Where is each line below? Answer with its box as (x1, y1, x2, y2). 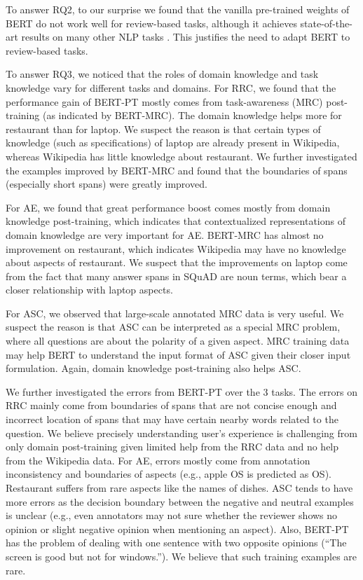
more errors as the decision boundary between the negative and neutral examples (6, 494, 354, 509)
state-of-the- (300, 15, 352, 30)
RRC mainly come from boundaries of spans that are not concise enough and (6, 398, 337, 413)
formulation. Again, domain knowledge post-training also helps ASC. (6, 361, 301, 375)
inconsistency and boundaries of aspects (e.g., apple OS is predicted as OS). (6, 467, 331, 481)
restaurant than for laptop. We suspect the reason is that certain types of (6, 121, 321, 136)
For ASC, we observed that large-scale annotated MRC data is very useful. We (6, 305, 344, 320)
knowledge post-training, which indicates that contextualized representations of (6, 214, 345, 228)
